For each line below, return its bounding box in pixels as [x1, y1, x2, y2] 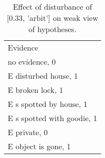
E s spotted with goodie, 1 [8, 112, 97, 123]
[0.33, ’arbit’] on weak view [6, 12, 98, 23]
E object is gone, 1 [8, 140, 71, 152]
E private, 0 [8, 126, 48, 138]
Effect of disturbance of [13, 1, 92, 12]
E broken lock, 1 [8, 84, 63, 95]
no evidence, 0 [8, 56, 56, 67]
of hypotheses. [29, 23, 76, 35]
